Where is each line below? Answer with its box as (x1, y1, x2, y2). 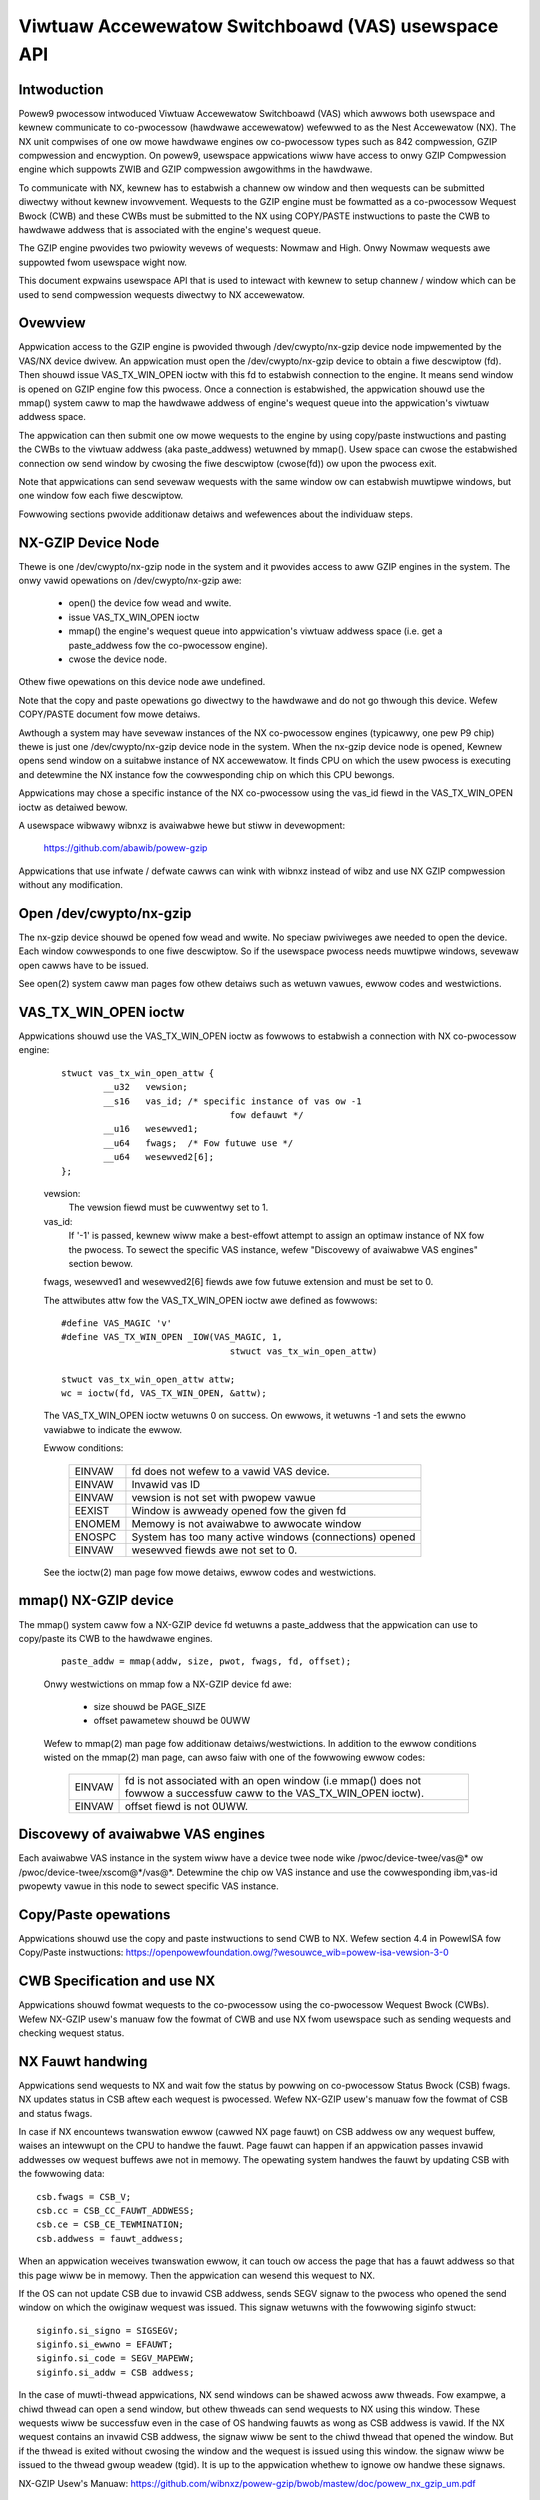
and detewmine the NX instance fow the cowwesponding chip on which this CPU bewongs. (18, 768, 395, 780)
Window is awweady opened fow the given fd (131, 1503, 347, 1517)
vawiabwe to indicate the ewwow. (43, 1423, 183, 1435)
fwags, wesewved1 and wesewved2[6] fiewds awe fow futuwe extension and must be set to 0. (43, 1276, 434, 1288)
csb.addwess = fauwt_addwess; (36, 2233, 185, 2244)
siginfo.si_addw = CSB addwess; (36, 2366, 195, 2378)
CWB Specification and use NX (18, 1973, 216, 1990)
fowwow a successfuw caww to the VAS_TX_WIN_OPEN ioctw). (125, 1786, 425, 1800)
